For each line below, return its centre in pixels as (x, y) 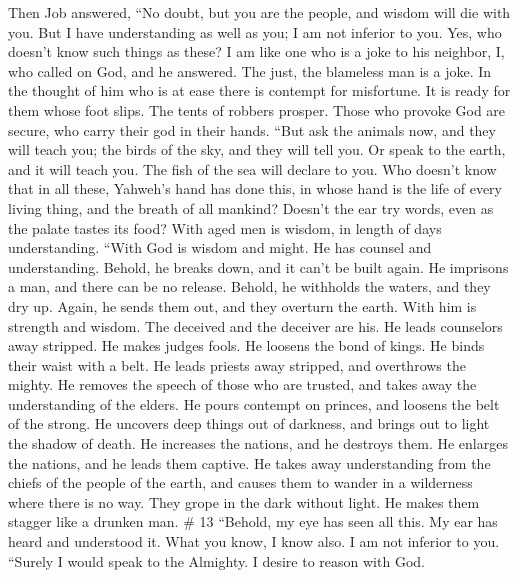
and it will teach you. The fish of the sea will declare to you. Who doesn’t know (252, 168)
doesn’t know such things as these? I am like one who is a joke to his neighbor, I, (256, 51)
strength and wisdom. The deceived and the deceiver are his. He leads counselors (255, 325)
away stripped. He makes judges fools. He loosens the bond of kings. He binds (246, 345)
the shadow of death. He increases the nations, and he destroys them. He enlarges (258, 443)
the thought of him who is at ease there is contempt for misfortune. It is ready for (259, 90)
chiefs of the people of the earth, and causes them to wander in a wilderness (240, 482)
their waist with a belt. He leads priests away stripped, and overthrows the (237, 364)
